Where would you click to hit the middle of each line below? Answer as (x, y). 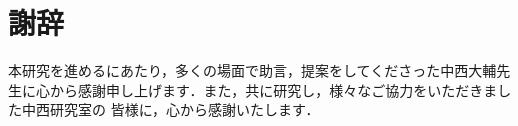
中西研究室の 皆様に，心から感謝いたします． (170, 109)
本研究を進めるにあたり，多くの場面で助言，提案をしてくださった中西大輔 (252, 70)
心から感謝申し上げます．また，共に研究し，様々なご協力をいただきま (266, 89)
